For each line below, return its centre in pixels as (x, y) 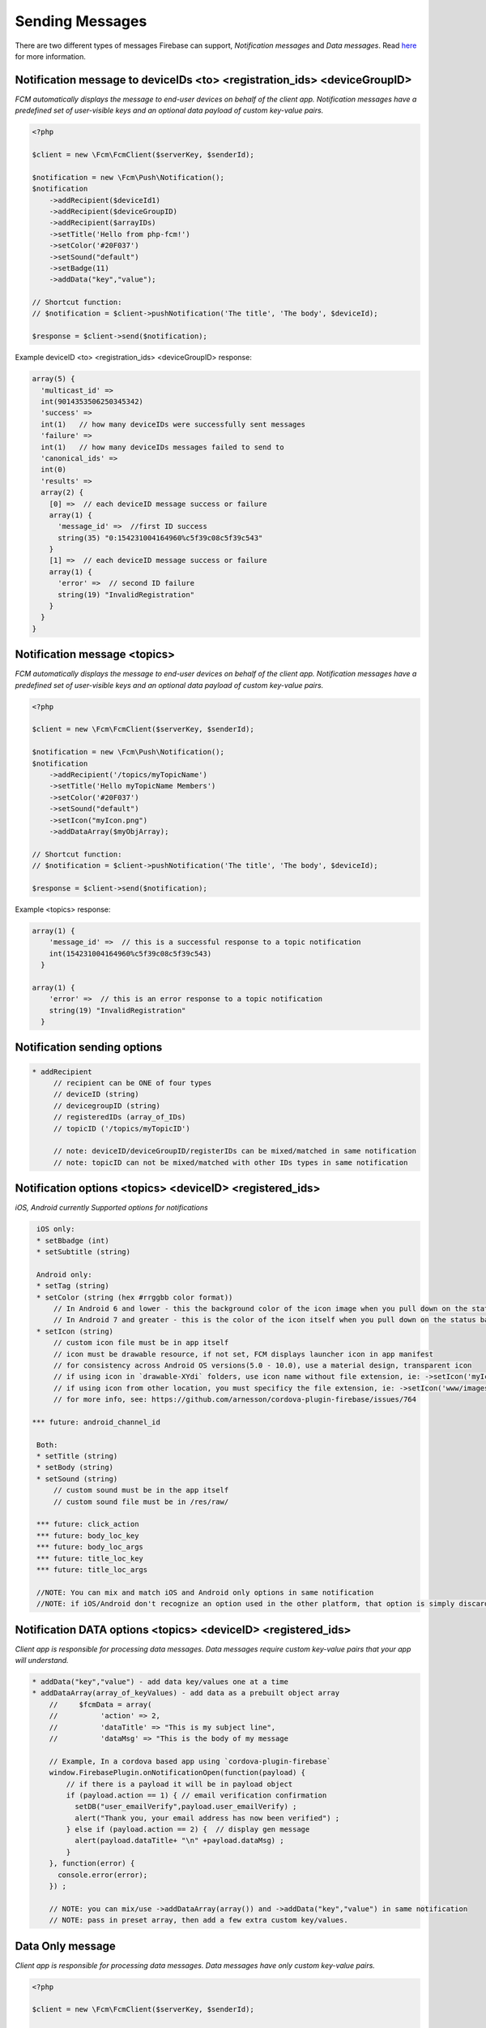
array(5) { (53, 379)
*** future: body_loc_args (90, 1547)
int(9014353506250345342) (92, 402)
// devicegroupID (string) (107, 1106)
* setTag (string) (73, 1286)
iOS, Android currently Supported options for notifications (111, 1208)
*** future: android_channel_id (96, 1422)
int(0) (54, 470)
